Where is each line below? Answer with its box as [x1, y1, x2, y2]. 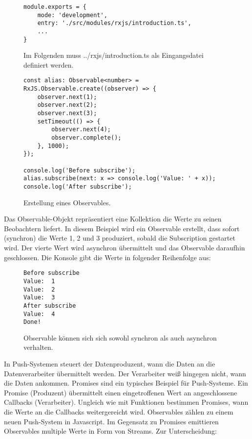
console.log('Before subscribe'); [23, 167, 136, 174]
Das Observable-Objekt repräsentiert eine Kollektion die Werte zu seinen [4, 214, 222, 224]
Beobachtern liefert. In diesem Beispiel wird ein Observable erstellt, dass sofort [4, 223, 240, 233]
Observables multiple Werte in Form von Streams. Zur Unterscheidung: [4, 426, 217, 436]
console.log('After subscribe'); [23, 183, 132, 190]
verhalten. [23, 342, 53, 352]
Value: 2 [23, 286, 55, 293]
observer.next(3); [37, 110, 97, 117]
